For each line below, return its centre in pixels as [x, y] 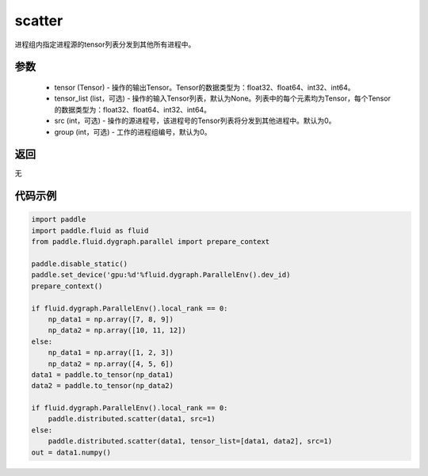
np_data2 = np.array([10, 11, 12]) [117, 330]
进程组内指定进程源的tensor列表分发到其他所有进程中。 [105, 44]
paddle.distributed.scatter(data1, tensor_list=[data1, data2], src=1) [190, 441]
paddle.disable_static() [80, 264]
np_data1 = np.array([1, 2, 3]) [111, 353]
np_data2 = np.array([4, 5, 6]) [111, 364]
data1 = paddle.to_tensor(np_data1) [103, 375]
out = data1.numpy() [71, 452]
